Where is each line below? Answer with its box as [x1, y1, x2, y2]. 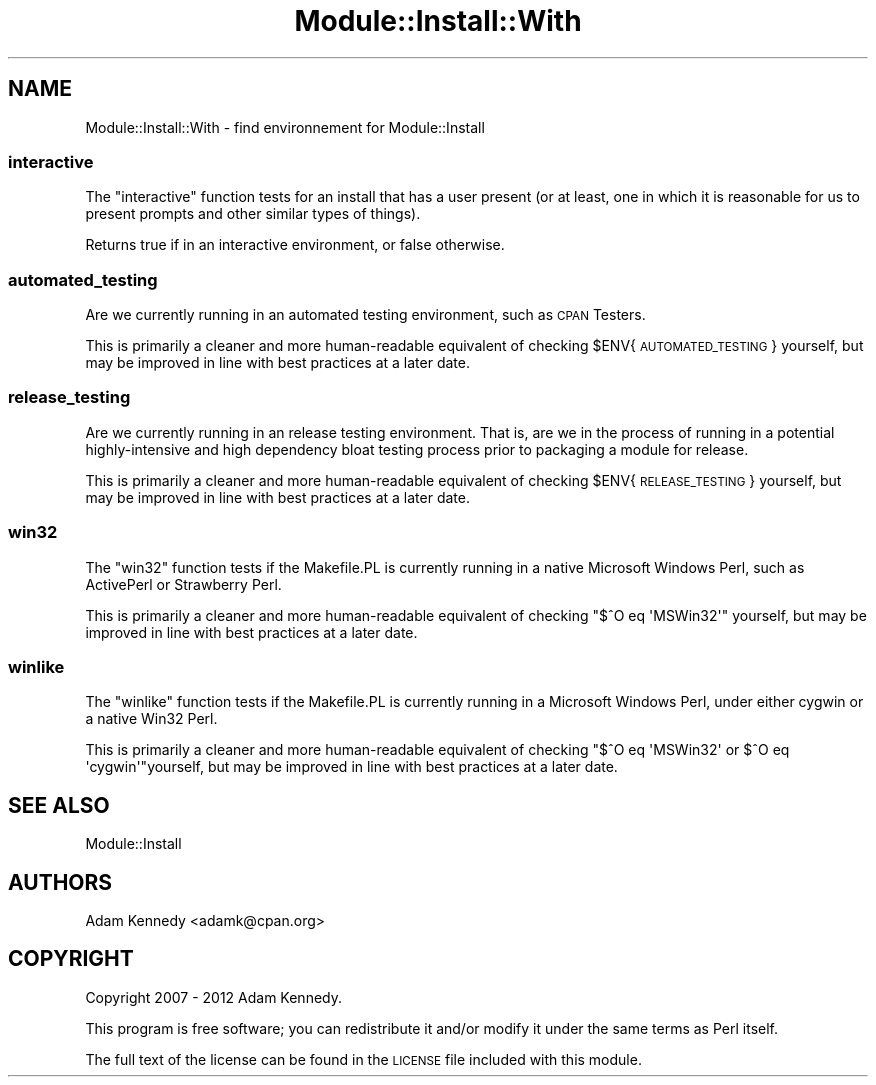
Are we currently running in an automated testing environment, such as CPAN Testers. [85, 306, 646, 324]
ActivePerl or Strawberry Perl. [85, 575, 282, 593]
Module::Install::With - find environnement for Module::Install [85, 118, 485, 136]
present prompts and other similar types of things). [85, 205, 421, 223]
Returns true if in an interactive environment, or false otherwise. [85, 236, 505, 254]
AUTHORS [8, 869, 113, 895]
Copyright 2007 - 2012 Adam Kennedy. [85, 988, 343, 1006]
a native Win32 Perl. [85, 710, 218, 728]
